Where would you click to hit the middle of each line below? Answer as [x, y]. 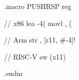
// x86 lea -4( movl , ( [38, 23]
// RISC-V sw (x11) [35, 56]
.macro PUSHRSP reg [38, 6]
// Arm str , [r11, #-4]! [40, 40]
